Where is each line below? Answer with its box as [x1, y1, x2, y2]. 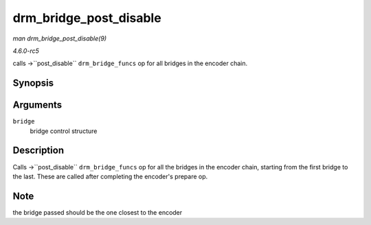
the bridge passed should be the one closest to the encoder [12, 208, 183, 216]
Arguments [12, 99, 63, 111]
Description [12, 145, 65, 156]
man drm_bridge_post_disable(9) [12, 34, 106, 43]
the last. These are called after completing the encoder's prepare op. [12, 172, 208, 180]
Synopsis [12, 78, 54, 89]
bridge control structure [30, 127, 98, 135]
